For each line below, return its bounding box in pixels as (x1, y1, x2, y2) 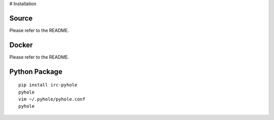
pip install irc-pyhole (18, 82, 78, 88)
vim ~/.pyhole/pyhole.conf (18, 97, 86, 102)
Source (9, 14, 33, 22)
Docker (9, 41, 33, 49)
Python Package (9, 67, 63, 76)
